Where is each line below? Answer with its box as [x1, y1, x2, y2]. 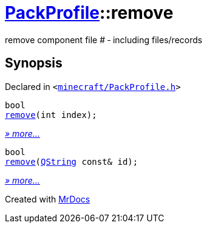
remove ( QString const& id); [5, 156, 138, 167]
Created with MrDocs [5, 193, 90, 204]
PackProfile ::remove [5, 2, 174, 23]
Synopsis [5, 55, 63, 71]
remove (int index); [5, 109, 97, 120]
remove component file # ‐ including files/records [5, 34, 203, 45]
